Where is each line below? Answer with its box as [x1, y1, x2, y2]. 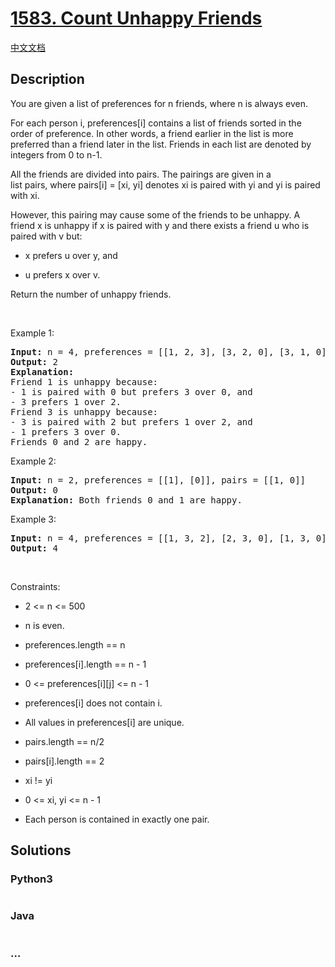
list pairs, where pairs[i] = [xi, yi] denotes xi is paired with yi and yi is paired [10, 178, 321, 191]
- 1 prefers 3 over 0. [10, 426, 122, 437]
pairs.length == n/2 [24, 735, 105, 747]
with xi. [10, 189, 40, 201]
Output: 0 [10, 484, 58, 496]
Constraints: [10, 580, 61, 592]
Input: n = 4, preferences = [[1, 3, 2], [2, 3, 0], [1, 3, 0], [10, 532, 333, 544]
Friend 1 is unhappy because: [10, 376, 159, 387]
